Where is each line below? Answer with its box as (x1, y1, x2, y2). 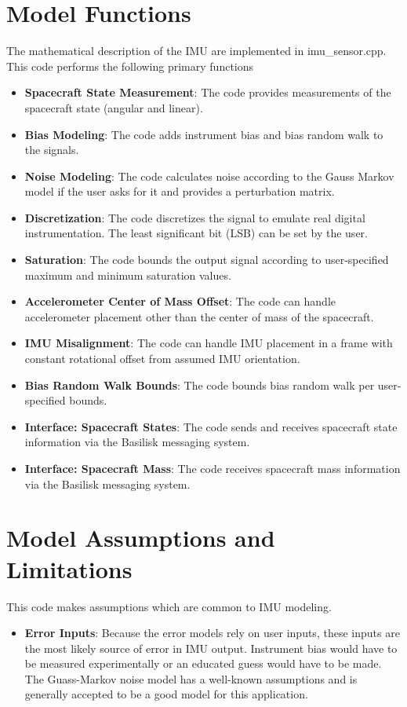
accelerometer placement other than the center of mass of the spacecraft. (24, 308, 374, 324)
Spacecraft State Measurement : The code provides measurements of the (24, 84, 391, 101)
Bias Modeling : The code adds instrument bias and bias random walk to (24, 126, 383, 142)
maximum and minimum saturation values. (24, 266, 231, 283)
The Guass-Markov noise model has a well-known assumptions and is (24, 670, 358, 687)
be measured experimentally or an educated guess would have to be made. (24, 655, 382, 672)
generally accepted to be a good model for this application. (24, 686, 308, 702)
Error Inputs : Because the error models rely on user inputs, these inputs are (24, 625, 400, 641)
